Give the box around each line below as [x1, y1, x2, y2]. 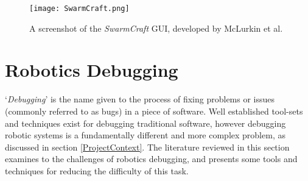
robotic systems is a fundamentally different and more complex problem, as [5, 129, 285, 141]
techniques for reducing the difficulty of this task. [5, 164, 189, 177]
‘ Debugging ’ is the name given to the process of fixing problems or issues [5, 93, 275, 105]
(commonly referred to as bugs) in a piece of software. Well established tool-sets [5, 104, 303, 117]
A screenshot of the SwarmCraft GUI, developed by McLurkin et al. [29, 21, 283, 34]
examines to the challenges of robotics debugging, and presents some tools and [5, 152, 298, 165]
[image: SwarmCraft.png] [29, 4, 130, 13]
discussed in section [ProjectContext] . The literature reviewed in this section [5, 140, 290, 153]
